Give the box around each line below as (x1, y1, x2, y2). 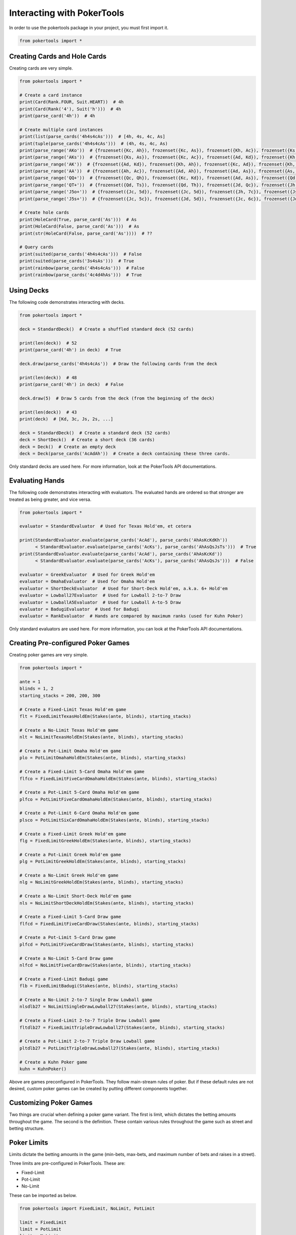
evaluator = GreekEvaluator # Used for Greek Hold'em (19, 572, 155, 577)
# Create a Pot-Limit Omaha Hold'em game (19, 748, 121, 753)
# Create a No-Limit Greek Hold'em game (19, 872, 118, 878)
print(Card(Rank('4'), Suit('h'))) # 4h (19, 106, 121, 112)
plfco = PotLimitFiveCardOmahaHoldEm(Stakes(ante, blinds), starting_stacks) (19, 796, 212, 802)
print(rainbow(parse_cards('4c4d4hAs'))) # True (19, 272, 142, 278)
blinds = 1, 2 (19, 686, 54, 692)
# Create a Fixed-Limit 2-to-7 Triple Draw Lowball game (19, 1018, 160, 1024)
